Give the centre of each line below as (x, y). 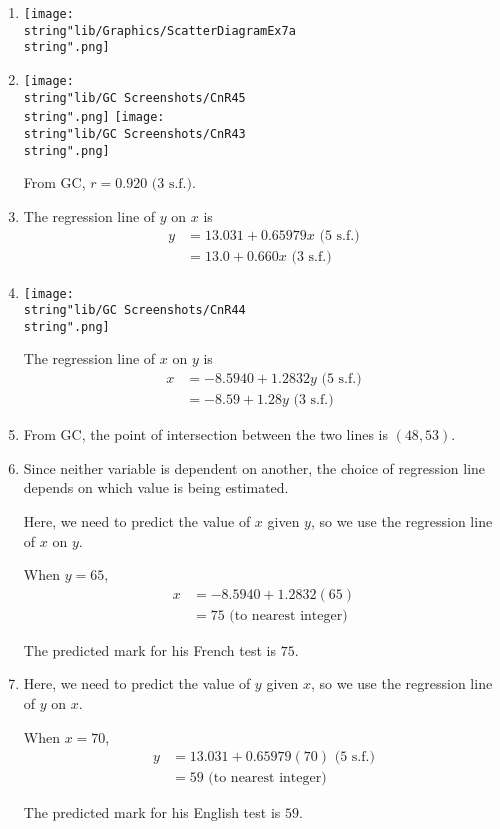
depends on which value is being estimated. (156, 487)
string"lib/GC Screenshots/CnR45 (134, 97)
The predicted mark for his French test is (149, 649)
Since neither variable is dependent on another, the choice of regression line (254, 467)
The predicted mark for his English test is (152, 812)
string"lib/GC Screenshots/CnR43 (134, 133)
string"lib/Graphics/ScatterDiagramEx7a (159, 30)
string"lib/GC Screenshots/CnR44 (134, 310)
